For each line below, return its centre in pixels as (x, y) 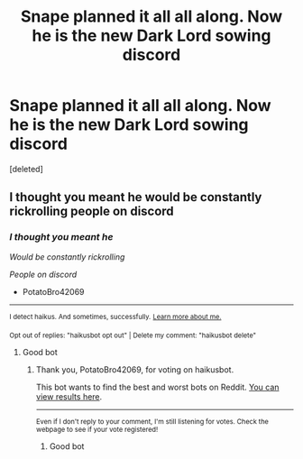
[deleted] (26, 169)
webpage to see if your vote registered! (97, 430)
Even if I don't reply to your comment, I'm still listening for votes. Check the (152, 422)
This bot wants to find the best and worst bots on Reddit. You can (157, 387)
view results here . (69, 397)
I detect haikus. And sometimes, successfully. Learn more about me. (115, 317)
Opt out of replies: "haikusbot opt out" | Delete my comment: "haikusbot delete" (133, 335)
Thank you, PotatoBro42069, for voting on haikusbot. (135, 370)
